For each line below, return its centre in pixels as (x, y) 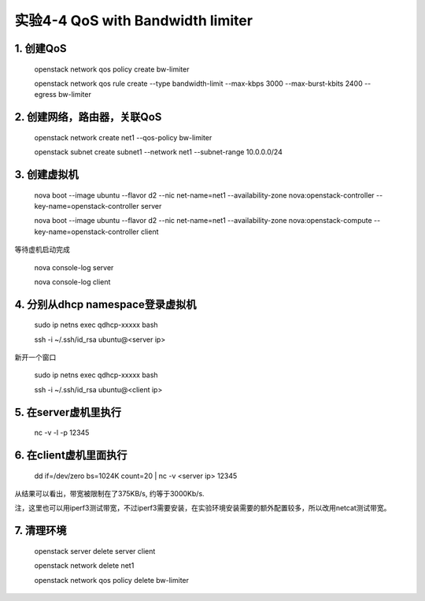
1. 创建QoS (41, 48)
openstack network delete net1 (84, 566)
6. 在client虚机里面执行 (71, 456)
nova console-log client (72, 282)
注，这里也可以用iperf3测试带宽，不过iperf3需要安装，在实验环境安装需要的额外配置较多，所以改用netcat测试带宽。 (203, 508)
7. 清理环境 (41, 531)
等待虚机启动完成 (42, 250)
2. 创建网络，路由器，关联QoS (88, 117)
